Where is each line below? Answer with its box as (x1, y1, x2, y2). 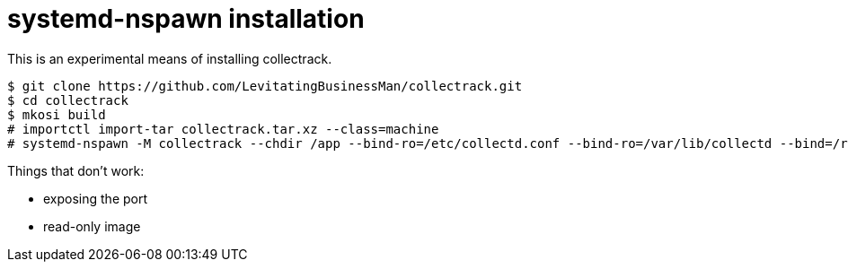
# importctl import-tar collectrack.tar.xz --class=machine (7, 121, 439, 136)
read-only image (43, 218, 141, 234)
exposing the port (43, 190, 148, 206)
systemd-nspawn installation (7, 4, 365, 34)
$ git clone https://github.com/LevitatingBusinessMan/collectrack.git (7, 78, 523, 93)
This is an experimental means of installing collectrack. (7, 50, 332, 66)
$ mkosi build (7, 107, 106, 122)
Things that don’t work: (7, 162, 145, 178)
